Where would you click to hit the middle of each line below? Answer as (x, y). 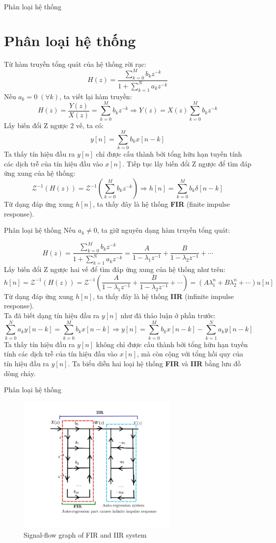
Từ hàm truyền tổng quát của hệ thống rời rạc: (75, 64)
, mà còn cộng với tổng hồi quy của (190, 354)
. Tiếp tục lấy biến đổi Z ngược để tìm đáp (187, 163)
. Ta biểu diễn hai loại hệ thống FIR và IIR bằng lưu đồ (154, 363)
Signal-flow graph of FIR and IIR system (85, 534)
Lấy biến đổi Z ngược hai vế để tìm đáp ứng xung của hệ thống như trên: (115, 269)
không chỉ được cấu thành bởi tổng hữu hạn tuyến (172, 344)
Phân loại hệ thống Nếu (40, 230)
